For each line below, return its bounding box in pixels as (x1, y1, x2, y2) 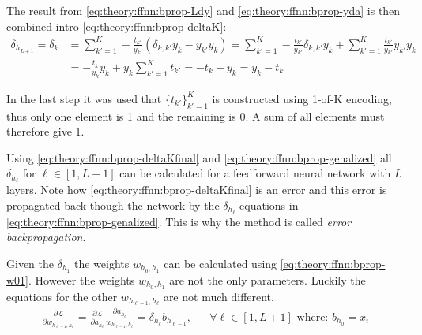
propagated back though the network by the (6, 196, 220, 213)
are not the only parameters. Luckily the (169, 271, 366, 288)
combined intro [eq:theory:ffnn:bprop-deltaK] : (6, 17, 227, 34)
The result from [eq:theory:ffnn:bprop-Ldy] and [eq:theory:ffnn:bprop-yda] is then (6, 2, 401, 18)
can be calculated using (164, 255, 277, 271)
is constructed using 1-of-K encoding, (212, 90, 393, 106)
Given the (6, 255, 54, 271)
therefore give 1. (6, 123, 85, 140)
